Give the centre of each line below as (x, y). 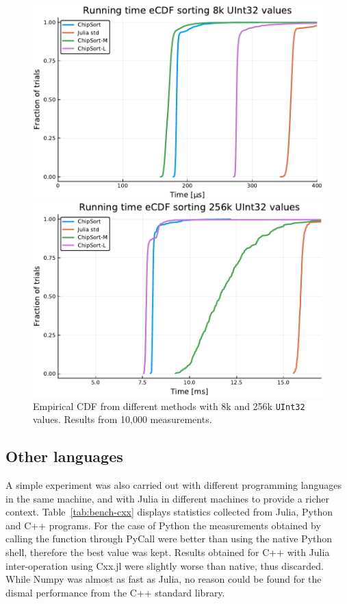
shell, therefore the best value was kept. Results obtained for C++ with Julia (168, 552)
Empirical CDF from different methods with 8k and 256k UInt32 (169, 406)
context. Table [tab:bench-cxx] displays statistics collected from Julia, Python (169, 512)
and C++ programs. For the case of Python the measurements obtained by (163, 525)
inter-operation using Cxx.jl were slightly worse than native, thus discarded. (165, 565)
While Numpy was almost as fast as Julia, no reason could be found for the (164, 579)
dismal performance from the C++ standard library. (115, 592)
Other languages (64, 456)
